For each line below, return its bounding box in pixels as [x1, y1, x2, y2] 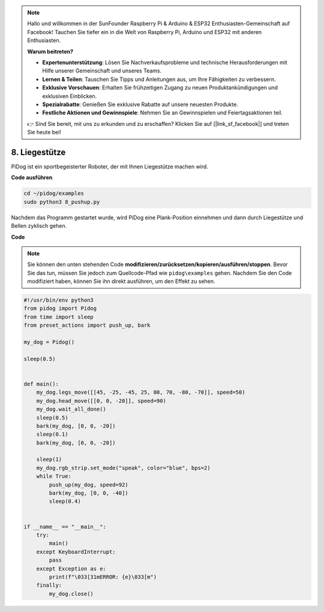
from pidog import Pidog [23, 305, 97, 312]
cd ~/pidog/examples [23, 190, 84, 197]
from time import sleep [23, 313, 94, 320]
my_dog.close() [49, 590, 94, 597]
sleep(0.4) [49, 498, 81, 505]
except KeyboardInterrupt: [36, 548, 116, 555]
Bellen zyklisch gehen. [11, 222, 67, 230]
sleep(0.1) [36, 431, 68, 438]
